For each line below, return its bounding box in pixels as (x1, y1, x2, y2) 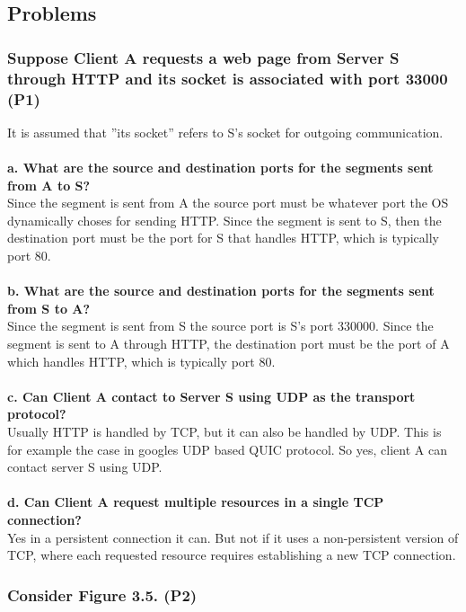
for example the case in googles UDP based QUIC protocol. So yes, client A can (7, 439, 447, 458)
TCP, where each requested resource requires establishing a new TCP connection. (7, 545, 456, 564)
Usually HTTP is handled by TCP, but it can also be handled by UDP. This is (7, 421, 442, 440)
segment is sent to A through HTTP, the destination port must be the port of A (7, 333, 450, 352)
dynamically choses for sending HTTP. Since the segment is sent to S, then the (7, 210, 442, 229)
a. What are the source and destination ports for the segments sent (7, 158, 434, 177)
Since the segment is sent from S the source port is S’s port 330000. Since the (7, 316, 434, 335)
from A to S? (7, 175, 91, 194)
